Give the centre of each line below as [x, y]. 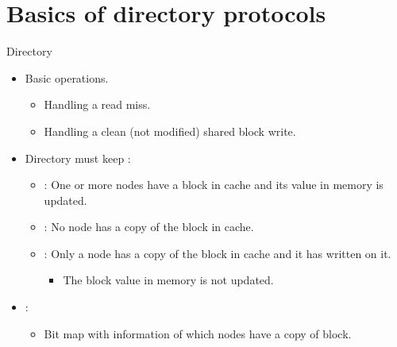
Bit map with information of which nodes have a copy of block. [198, 333]
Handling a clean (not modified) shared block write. [170, 131]
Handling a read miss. [97, 104]
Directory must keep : [78, 158]
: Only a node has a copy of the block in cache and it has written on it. [218, 253]
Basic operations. [67, 77]
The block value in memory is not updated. [168, 280]
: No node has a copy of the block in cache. [149, 227]
